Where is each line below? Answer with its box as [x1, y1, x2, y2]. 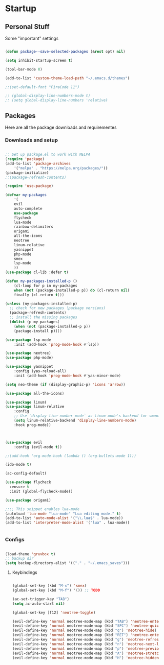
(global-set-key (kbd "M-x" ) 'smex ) [12, 583, 87, 588]
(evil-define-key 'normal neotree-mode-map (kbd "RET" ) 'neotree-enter [12, 633, 161, 638]
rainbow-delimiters [14, 224, 54, 229]
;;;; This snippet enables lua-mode [5, 506, 80, 512]
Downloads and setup [5, 137, 58, 143]
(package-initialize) [5, 170, 49, 175]
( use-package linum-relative [5, 404, 64, 409]
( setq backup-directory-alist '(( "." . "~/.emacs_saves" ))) [5, 561, 130, 566]
